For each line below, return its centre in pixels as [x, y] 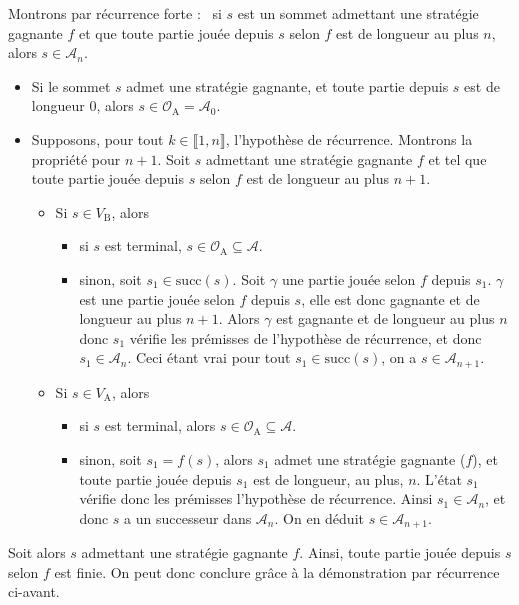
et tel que [457, 158]
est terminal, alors [160, 425]
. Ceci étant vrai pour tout [209, 357]
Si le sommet [71, 85]
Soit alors [37, 552]
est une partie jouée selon [157, 298]
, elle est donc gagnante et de [390, 298]
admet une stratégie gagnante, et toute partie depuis [287, 85]
